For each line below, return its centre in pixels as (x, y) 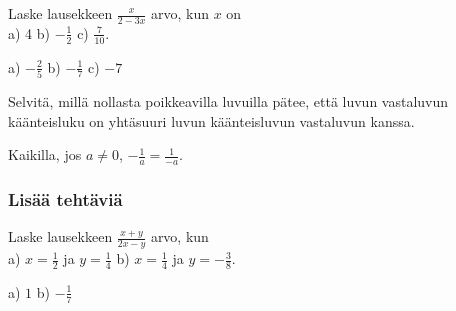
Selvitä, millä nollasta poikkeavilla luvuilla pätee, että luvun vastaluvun (228, 100)
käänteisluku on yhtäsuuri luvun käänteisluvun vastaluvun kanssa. (211, 120)
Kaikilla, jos (45, 154)
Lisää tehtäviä (65, 198)
